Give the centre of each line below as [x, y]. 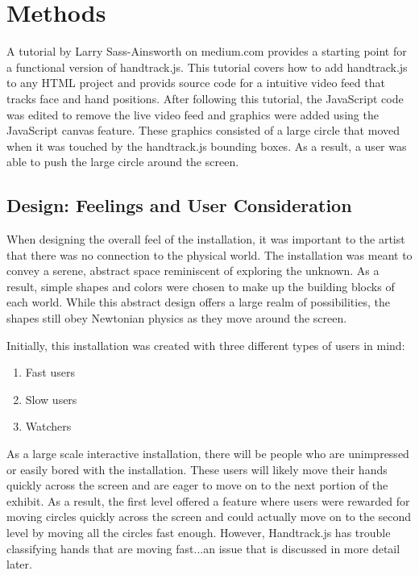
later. [19, 564]
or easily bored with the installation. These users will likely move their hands [197, 469]
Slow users [51, 399]
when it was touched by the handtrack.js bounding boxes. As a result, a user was [207, 146]
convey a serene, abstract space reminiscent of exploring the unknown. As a [193, 271]
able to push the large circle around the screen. [123, 162]
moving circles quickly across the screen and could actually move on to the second [209, 517]
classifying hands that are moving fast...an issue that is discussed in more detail [203, 548]
